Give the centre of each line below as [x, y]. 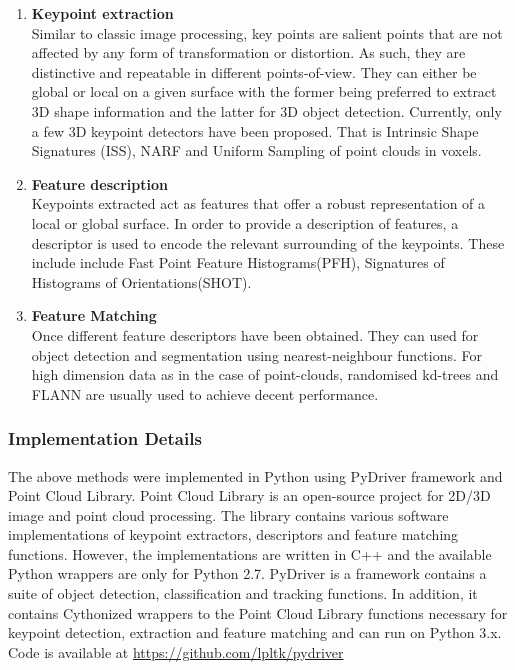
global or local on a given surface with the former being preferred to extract [264, 91]
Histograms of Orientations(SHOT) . [141, 281]
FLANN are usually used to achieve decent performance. [205, 393]
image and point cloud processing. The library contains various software [228, 514]
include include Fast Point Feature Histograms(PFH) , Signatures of [238, 262]
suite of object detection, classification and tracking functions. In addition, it [243, 593]
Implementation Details [105, 438]
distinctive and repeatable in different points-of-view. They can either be [254, 71]
